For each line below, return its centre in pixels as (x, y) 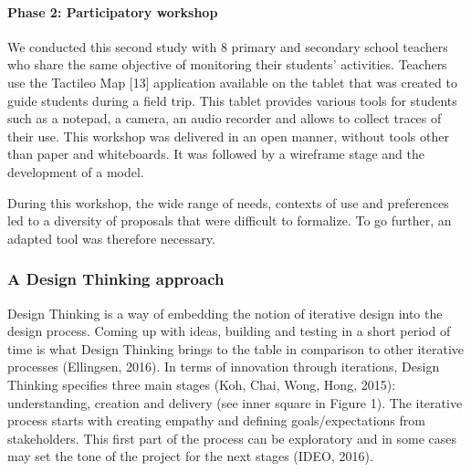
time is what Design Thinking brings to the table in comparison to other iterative (235, 348)
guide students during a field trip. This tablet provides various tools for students (232, 100)
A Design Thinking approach (116, 279)
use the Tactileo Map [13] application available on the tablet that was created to (232, 82)
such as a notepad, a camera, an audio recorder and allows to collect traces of (225, 118)
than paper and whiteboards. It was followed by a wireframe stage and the (216, 154)
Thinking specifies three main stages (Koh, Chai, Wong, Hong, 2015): (202, 384)
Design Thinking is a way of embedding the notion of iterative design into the (225, 313)
